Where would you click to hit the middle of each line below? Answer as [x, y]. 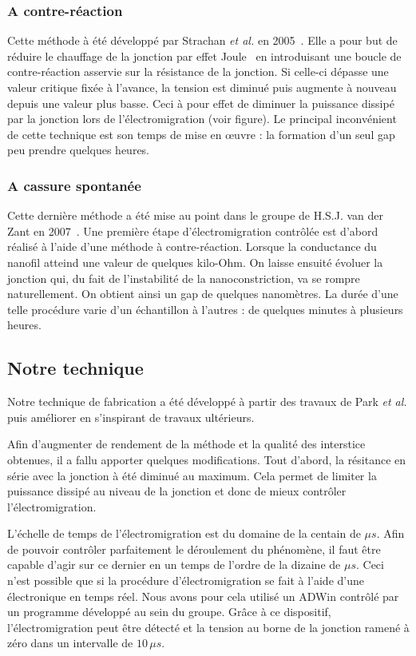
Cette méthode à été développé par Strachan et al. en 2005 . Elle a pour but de [202, 40]
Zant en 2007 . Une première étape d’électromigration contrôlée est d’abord [193, 231]
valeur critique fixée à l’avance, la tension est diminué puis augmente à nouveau [202, 87]
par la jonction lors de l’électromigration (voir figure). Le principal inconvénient [202, 119]
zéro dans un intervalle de [70, 643]
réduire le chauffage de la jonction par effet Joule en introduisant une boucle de [204, 56]
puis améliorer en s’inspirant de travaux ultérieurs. [131, 417]
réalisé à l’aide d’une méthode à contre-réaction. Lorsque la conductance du [192, 246]
